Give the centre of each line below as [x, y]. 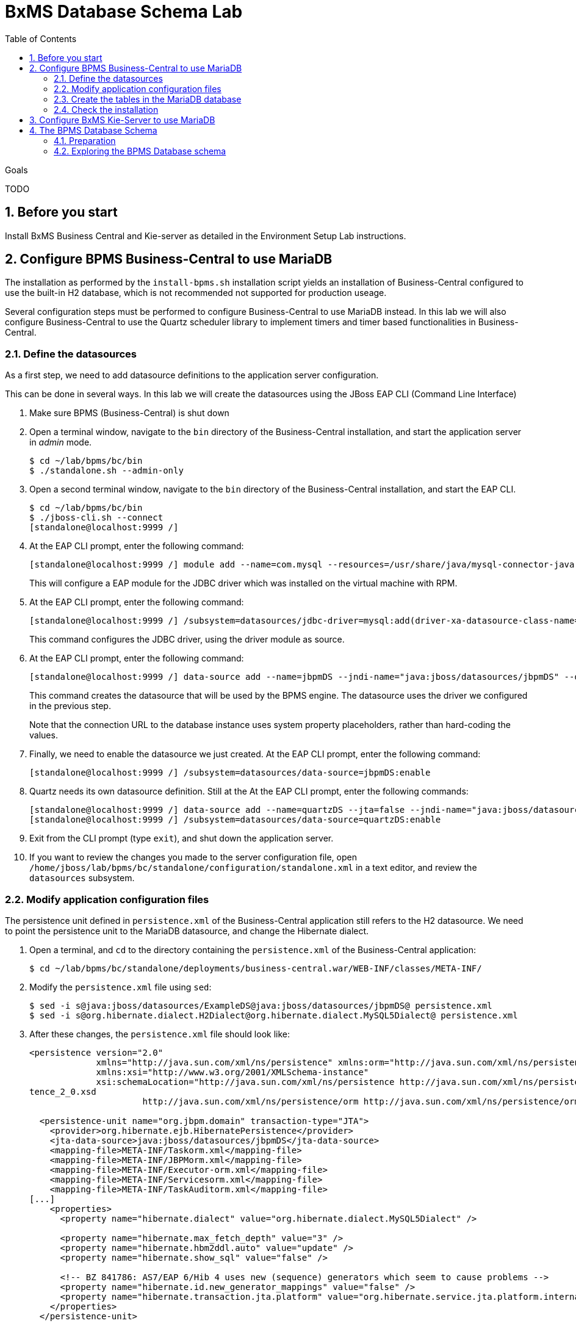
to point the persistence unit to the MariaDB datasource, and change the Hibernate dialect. [187, 931]
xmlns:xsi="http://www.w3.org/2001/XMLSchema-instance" [232, 1072]
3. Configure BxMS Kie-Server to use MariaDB [122, 120]
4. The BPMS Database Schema [93, 130]
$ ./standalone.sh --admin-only [106, 471]
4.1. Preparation [85, 140]
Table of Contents [41, 38]
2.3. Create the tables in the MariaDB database [148, 99]
